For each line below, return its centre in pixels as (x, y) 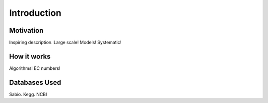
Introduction (35, 13)
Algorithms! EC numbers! (35, 68)
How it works (30, 56)
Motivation (26, 30)
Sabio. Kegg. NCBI (28, 94)
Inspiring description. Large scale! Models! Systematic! (65, 43)
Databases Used (35, 82)
